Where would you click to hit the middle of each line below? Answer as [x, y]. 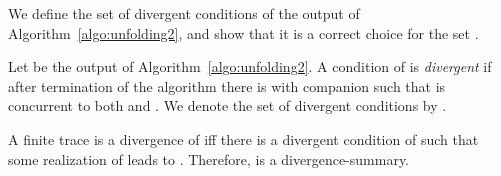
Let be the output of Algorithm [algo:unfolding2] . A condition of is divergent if [250, 66]
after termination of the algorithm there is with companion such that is [227, 85]
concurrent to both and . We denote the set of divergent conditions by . [227, 105]
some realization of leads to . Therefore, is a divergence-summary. [209, 158]
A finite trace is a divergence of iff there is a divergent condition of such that [243, 138]
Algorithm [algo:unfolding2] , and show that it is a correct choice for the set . [243, 32]
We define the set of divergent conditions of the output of [184, 13]
